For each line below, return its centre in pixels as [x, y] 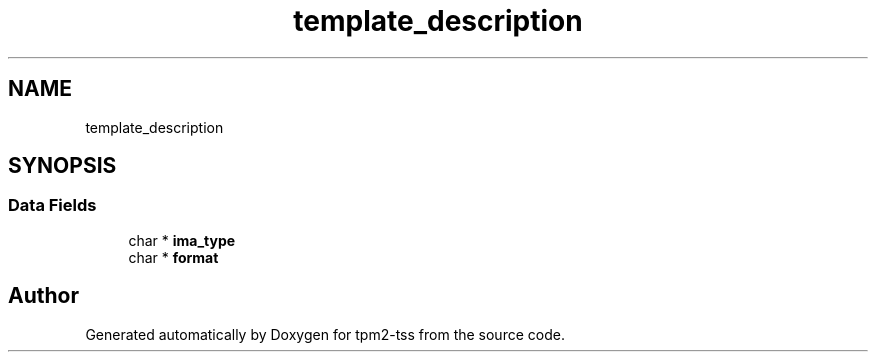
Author [43, 296]
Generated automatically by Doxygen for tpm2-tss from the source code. [325, 334]
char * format [173, 257]
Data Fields [52, 205]
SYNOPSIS [62, 166]
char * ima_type [182, 240]
